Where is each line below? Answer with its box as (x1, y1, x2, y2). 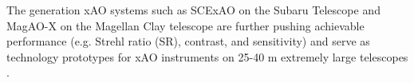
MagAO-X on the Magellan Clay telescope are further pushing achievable (6, 17, 365, 34)
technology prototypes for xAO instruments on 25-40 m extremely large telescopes (6, 48, 408, 65)
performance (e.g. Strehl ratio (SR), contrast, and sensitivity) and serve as (6, 33, 370, 49)
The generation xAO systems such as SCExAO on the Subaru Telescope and (6, 2, 380, 18)
